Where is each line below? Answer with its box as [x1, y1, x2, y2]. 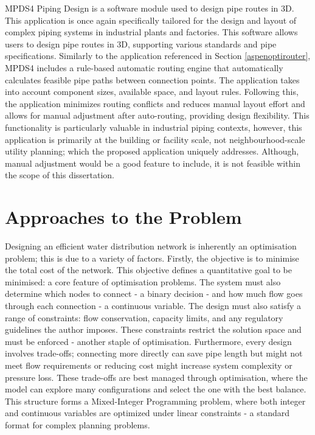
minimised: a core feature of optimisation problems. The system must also [5, 275, 281, 288]
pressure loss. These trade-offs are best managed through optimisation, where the [5, 371, 308, 383]
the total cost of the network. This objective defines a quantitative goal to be [5, 263, 292, 276]
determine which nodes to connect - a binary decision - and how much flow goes [5, 287, 303, 300]
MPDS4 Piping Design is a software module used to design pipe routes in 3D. [5, 2, 294, 14]
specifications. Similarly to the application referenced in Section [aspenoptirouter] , [5, 49, 311, 62]
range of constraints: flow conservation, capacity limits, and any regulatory [5, 311, 283, 324]
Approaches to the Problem [5, 204, 242, 229]
